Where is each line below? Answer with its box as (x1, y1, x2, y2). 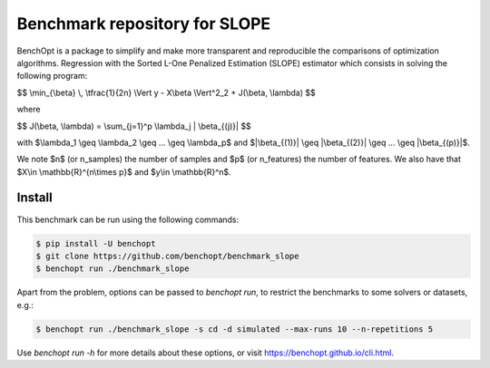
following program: (16, 71, 88, 82)
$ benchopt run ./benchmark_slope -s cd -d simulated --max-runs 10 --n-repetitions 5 (35, 324, 434, 334)
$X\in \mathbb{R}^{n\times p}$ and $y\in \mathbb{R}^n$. (16, 166, 231, 177)
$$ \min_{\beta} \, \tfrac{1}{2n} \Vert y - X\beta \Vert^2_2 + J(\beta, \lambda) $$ (16, 87, 317, 98)
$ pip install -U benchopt (35, 238, 156, 248)
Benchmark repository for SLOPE (16, 14, 271, 34)
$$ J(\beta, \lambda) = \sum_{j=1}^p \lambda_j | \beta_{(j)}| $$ (16, 121, 251, 131)
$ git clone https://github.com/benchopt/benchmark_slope (35, 250, 299, 261)
